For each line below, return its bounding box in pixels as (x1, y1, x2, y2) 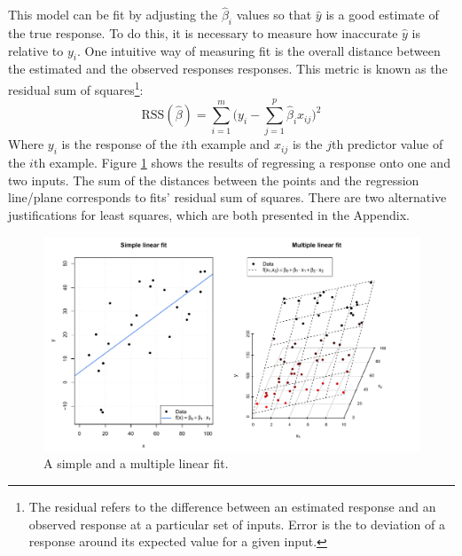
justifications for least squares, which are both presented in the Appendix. (8, 205, 410, 223)
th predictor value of (331, 135, 443, 153)
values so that (236, 5, 312, 24)
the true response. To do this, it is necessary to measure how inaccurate (8, 24, 398, 43)
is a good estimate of (325, 5, 439, 24)
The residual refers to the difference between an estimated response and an (28, 497, 436, 515)
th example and (185, 135, 270, 153)
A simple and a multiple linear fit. (43, 454, 229, 473)
